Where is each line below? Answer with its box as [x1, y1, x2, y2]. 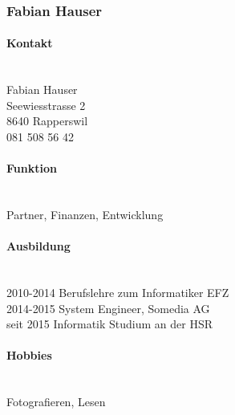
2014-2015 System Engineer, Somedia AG [6, 299, 210, 316]
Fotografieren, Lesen [6, 393, 106, 410]
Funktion [6, 160, 57, 177]
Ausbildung [6, 238, 71, 254]
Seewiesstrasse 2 [6, 96, 86, 113]
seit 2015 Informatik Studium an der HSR [6, 315, 213, 332]
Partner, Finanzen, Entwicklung [6, 206, 164, 222]
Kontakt [6, 35, 53, 51]
